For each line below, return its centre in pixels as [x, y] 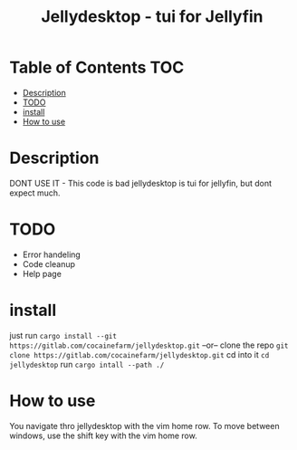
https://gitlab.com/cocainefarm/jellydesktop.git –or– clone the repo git [149, 345]
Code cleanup [48, 263]
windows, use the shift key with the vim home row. [103, 436]
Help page [42, 273]
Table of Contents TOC [97, 67]
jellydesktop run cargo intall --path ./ [87, 364]
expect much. [35, 193]
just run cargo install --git [63, 335]
